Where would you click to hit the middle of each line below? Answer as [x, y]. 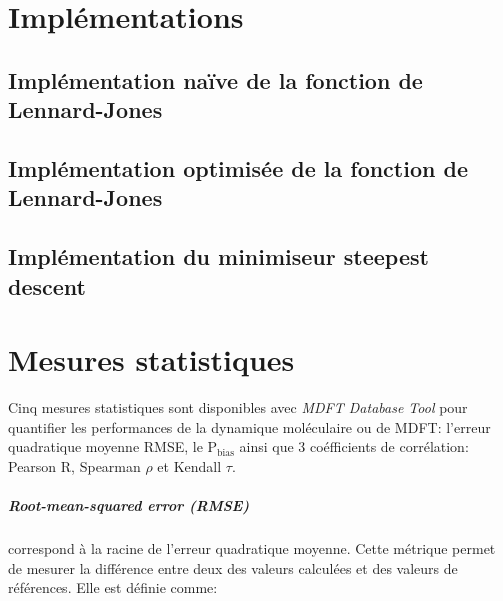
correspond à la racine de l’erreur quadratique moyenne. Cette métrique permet [252, 547]
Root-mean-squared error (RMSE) [129, 504]
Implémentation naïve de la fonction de [215, 79]
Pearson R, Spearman [74, 465]
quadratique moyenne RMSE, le [105, 446]
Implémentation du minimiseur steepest [218, 256]
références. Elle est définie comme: [113, 587]
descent [47, 285]
